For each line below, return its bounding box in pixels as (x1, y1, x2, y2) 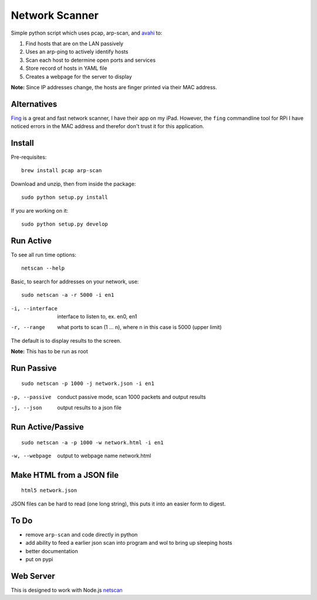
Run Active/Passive (11, 422, 85, 432)
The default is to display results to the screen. (11, 337, 122, 344)
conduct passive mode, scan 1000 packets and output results (57, 393, 206, 400)
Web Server (11, 571, 55, 581)
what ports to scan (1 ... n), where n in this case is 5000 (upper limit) (57, 324, 222, 331)
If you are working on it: (11, 207, 69, 214)
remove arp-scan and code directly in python (25, 531, 138, 538)
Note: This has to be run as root (11, 348, 88, 355)
